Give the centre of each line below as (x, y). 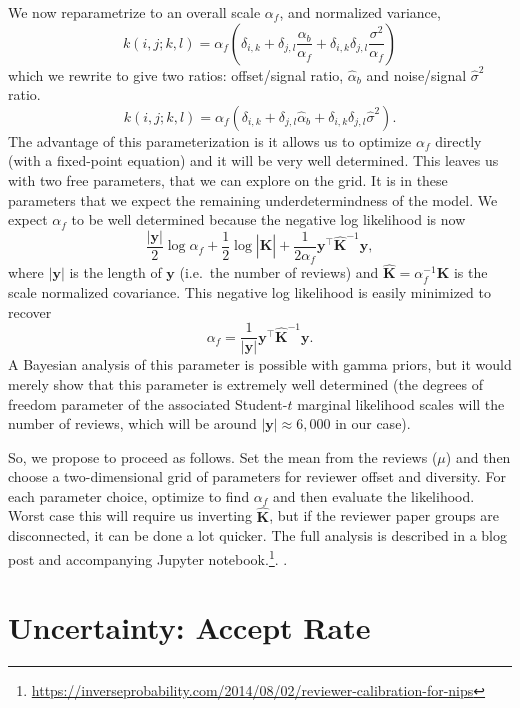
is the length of (115, 272)
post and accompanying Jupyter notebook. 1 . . (148, 557)
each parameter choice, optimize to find (129, 495)
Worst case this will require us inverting (130, 515)
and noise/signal (416, 74)
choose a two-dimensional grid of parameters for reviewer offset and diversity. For (257, 476)
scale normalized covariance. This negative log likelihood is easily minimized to (249, 292)
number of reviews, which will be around (132, 423)
